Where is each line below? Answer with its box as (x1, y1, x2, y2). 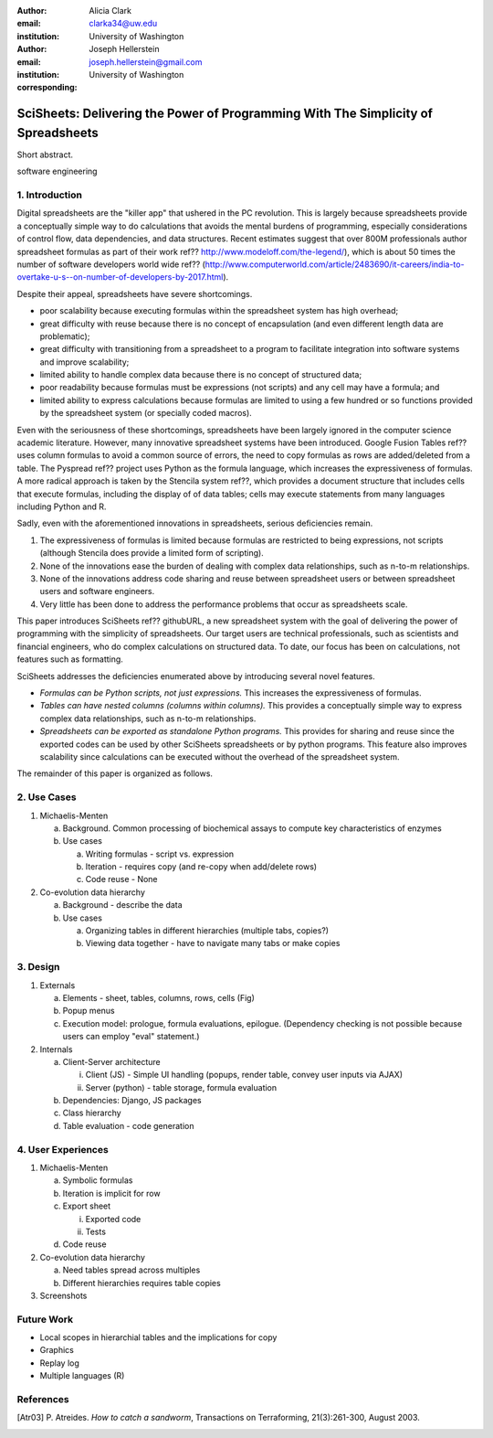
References (16, 1393, 69, 1405)
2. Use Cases (16, 791, 77, 804)
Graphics (39, 1345, 75, 1356)
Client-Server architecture (62, 1056, 162, 1067)
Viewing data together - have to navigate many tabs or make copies (85, 938, 341, 949)
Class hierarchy (62, 1107, 122, 1119)
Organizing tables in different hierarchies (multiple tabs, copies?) (85, 925, 329, 936)
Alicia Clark (89, 5, 132, 16)
